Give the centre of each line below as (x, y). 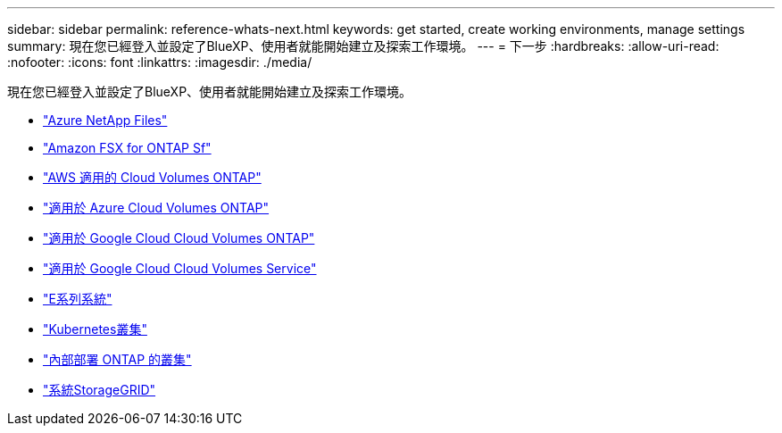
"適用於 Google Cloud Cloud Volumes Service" (180, 268)
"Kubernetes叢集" (95, 329)
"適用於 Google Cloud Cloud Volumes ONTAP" (179, 238)
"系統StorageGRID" (100, 390)
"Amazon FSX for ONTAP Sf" (127, 148)
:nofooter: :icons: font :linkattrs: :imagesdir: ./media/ (160, 62)
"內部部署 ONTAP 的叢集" (117, 359)
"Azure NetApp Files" (105, 120)
